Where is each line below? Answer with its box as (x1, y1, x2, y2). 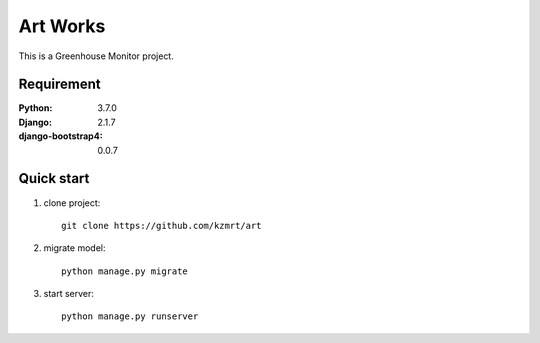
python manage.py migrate (61, 265, 189, 277)
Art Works (18, 15, 106, 37)
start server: (43, 288, 95, 300)
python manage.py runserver (61, 311, 199, 322)
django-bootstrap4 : (18, 130, 104, 142)
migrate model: (43, 242, 106, 254)
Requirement (18, 76, 102, 93)
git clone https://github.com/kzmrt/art (61, 220, 262, 231)
